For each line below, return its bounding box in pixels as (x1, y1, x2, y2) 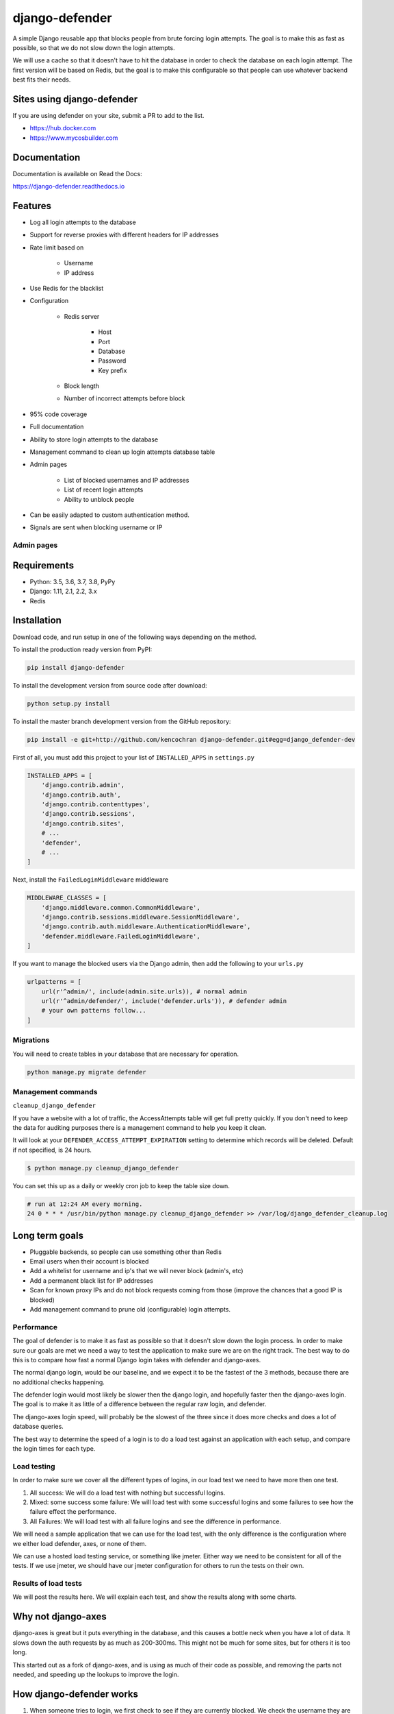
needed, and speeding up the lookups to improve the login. (12, 1670, 179, 1678)
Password (98, 357, 127, 365)
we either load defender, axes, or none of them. (12, 1539, 147, 1547)
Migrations (12, 1035, 50, 1045)
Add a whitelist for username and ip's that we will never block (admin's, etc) (29, 1267, 244, 1275)
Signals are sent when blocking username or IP (29, 523, 163, 531)
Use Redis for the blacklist (29, 284, 104, 292)
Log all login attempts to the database (29, 218, 136, 226)
